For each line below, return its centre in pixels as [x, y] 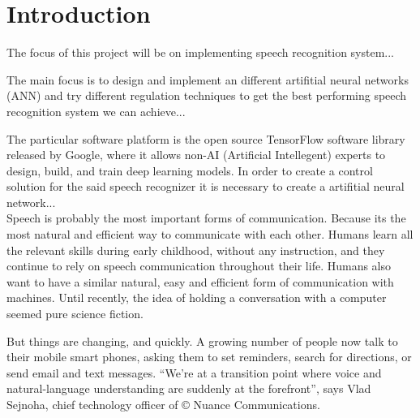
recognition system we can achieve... [96, 111]
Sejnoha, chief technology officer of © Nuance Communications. [163, 404]
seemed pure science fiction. [75, 314]
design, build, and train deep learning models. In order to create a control [190, 170]
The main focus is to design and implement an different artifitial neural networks [208, 79]
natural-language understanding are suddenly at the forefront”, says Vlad [189, 388]
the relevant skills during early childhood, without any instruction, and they [196, 250]
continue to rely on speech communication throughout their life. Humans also [199, 266]
